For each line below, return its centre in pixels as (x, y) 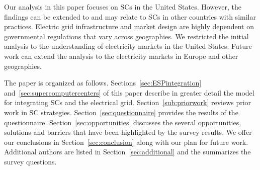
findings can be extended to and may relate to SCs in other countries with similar (130, 16)
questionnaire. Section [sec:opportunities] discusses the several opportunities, (123, 122)
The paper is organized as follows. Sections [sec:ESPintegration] (103, 83)
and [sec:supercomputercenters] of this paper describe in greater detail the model (129, 92)
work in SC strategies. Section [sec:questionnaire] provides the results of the (121, 112)
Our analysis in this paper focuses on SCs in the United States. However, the (123, 7)
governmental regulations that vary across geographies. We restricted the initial (126, 36)
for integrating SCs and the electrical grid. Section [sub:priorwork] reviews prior (128, 102)
